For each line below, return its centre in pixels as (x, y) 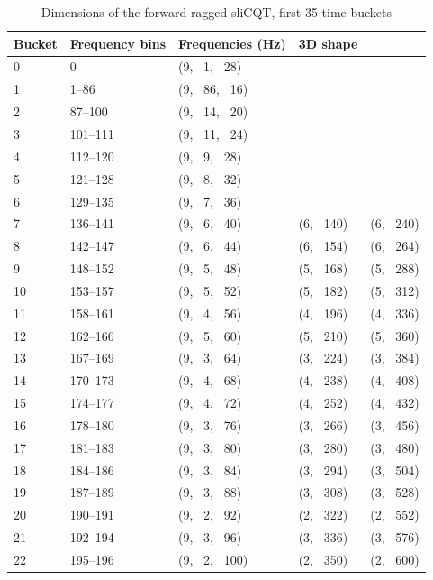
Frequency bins (118, 43)
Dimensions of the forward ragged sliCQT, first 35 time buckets (216, 12)
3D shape (328, 43)
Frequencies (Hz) (232, 43)
